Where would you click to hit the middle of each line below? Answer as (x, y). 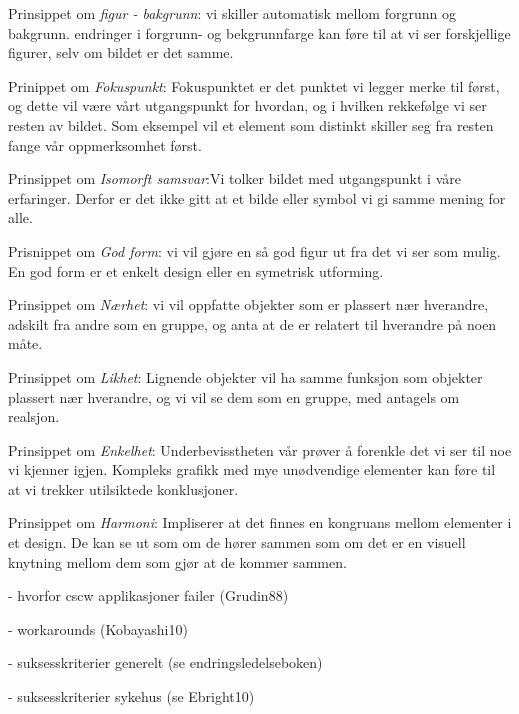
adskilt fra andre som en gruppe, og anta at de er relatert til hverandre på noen (252, 323)
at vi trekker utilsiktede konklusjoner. (123, 488)
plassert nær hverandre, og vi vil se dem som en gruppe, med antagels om (234, 396)
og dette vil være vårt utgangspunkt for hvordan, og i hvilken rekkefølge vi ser (247, 105)
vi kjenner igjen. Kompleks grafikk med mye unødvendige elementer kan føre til (252, 469)
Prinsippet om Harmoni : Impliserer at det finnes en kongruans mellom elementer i (260, 522)
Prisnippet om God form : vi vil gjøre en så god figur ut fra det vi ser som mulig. (254, 250)
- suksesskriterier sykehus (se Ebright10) (131, 696)
